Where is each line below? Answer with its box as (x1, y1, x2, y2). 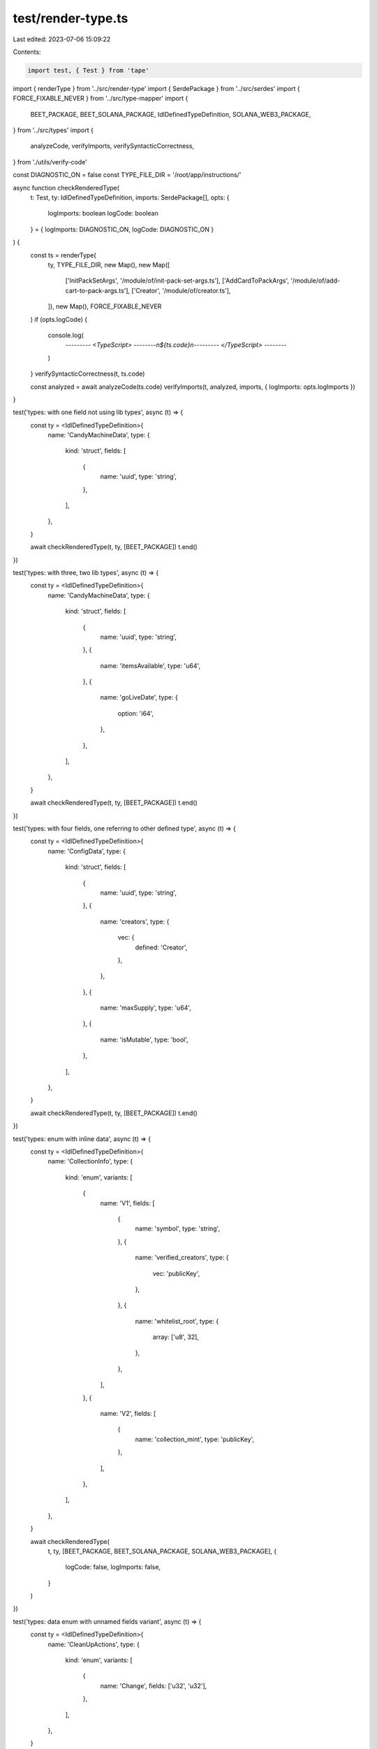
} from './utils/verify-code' (13, 157, 87, 166)
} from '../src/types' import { (13, 126, 94, 134)
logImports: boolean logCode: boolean (47, 209, 158, 218)
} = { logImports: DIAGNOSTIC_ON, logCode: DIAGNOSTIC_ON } (30, 225, 214, 234)
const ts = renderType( (30, 250, 97, 259)
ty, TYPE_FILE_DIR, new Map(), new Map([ (47, 260, 170, 269)
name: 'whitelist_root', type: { (135, 1317, 219, 1325)
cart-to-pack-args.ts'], (65, 286, 131, 295)
